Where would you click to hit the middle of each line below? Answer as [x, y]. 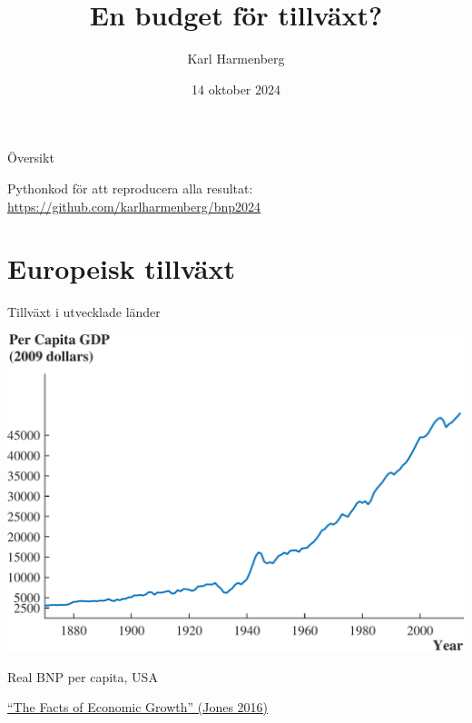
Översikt [31, 158]
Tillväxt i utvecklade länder [84, 312]
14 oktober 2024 [236, 89]
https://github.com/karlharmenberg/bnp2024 [134, 206]
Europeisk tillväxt [122, 268]
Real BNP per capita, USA [83, 676]
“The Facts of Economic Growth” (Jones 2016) [138, 707]
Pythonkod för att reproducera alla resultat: [130, 188]
